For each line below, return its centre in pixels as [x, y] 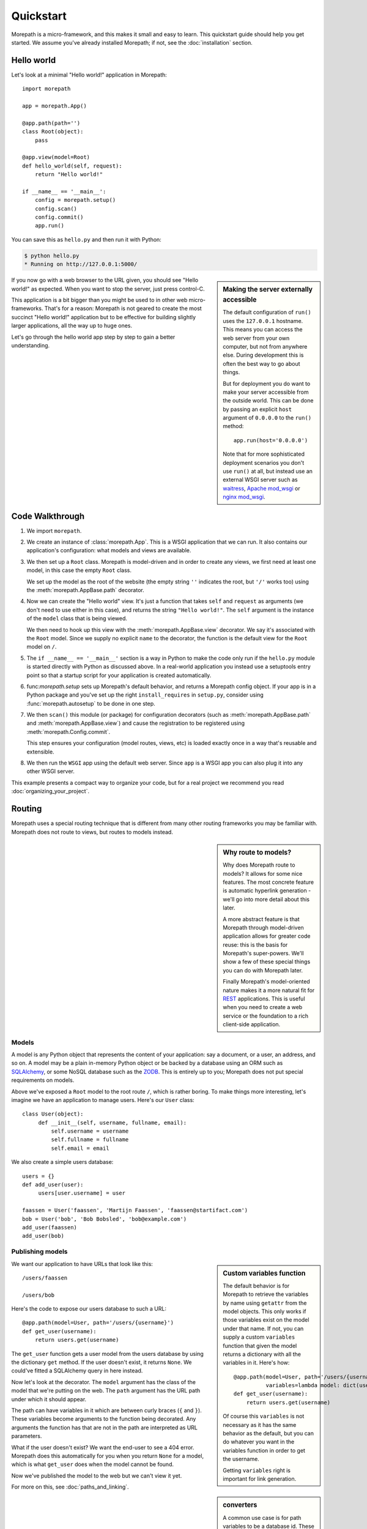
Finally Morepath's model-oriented [266, 982]
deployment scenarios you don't [264, 462]
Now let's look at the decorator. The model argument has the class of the [103, 1382]
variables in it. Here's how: [256, 1363]
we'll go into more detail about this [266, 899]
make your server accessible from [266, 392]
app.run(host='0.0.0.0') [271, 440]
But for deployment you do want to [267, 383]
